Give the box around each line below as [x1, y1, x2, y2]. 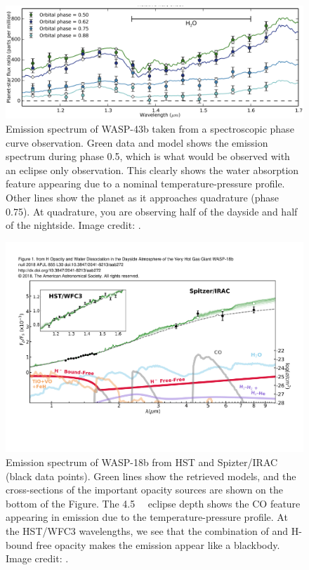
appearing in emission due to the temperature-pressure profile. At [6, 510, 288, 524]
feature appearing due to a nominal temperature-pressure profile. [6, 176, 285, 191]
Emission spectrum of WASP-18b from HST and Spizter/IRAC [6, 455, 278, 470]
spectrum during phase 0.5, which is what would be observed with [6, 149, 290, 164]
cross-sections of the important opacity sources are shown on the [6, 482, 283, 497]
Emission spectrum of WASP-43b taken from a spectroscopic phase [6, 121, 294, 136]
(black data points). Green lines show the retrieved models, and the [6, 468, 296, 483]
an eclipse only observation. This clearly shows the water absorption [6, 162, 299, 177]
